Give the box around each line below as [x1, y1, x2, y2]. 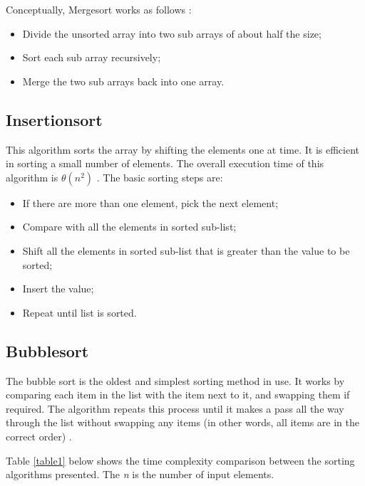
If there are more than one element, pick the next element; [22, 195, 279, 210]
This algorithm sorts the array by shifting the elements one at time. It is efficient [6, 142, 360, 157]
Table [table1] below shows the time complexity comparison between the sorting [6, 453, 355, 467]
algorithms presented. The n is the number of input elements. [6, 467, 274, 482]
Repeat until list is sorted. [22, 305, 137, 319]
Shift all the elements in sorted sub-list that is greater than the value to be [22, 243, 350, 258]
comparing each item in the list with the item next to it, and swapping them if [6, 387, 350, 402]
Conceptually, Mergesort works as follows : [6, 2, 192, 16]
